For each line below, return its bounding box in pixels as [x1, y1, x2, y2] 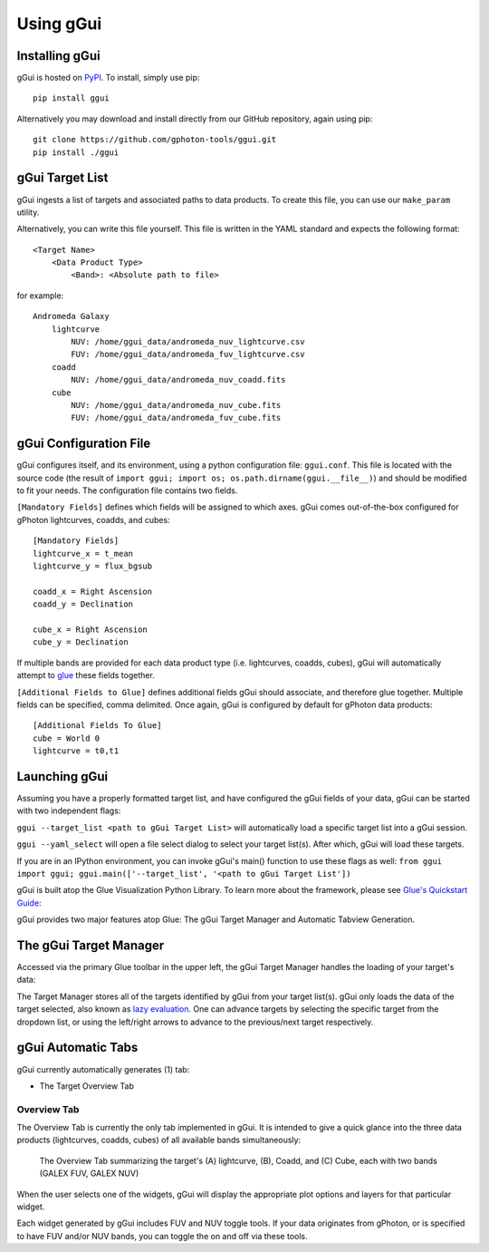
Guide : [16, 898, 42, 908]
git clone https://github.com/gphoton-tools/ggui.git [33, 134, 276, 145]
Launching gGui [16, 769, 109, 784]
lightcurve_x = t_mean [33, 548, 134, 558]
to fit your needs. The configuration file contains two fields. [16, 485, 238, 496]
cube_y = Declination [33, 637, 129, 647]
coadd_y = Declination [33, 599, 134, 609]
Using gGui [16, 14, 102, 34]
